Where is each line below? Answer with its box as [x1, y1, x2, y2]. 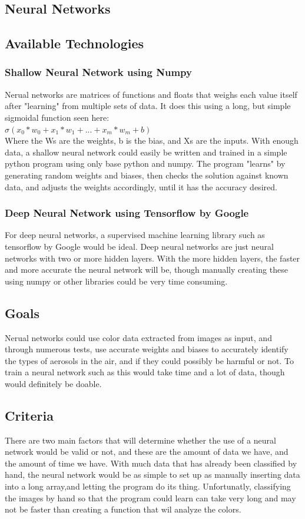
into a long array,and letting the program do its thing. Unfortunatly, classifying [5, 480, 291, 492]
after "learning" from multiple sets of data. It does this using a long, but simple [5, 100, 291, 112]
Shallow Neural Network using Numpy [5, 65, 192, 80]
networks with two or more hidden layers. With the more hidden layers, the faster [5, 252, 300, 264]
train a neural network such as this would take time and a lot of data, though [5, 366, 285, 378]
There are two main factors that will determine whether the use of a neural [5, 434, 276, 446]
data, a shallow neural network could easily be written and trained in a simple [5, 146, 287, 158]
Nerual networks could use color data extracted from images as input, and [5, 331, 272, 343]
